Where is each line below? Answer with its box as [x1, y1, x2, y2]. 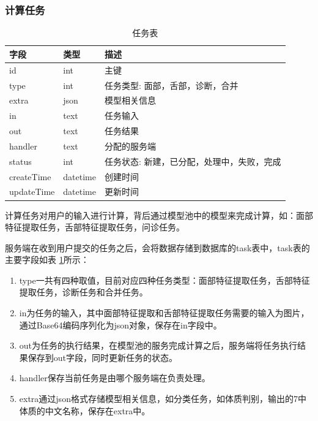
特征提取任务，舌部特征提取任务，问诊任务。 [5, 221, 185, 233]
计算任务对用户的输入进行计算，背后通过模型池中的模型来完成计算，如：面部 [5, 208, 313, 221]
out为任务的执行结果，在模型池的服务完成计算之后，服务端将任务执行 [19, 339, 298, 352]
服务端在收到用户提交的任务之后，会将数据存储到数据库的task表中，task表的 [5, 241, 310, 254]
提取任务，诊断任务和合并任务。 [19, 286, 148, 298]
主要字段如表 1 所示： [5, 253, 89, 266]
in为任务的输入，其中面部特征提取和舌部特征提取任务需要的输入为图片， [19, 306, 309, 319]
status [9, 154, 32, 167]
